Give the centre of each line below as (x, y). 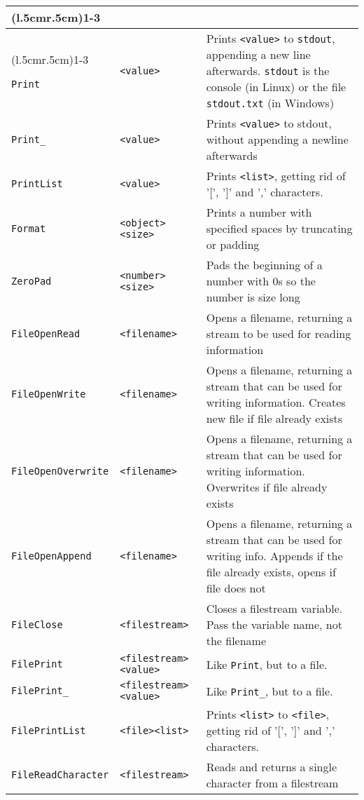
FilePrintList (49, 730)
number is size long (253, 297)
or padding (233, 244)
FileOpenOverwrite (60, 471)
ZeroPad (31, 281)
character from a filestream (272, 783)
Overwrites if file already (267, 487)
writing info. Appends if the (274, 556)
